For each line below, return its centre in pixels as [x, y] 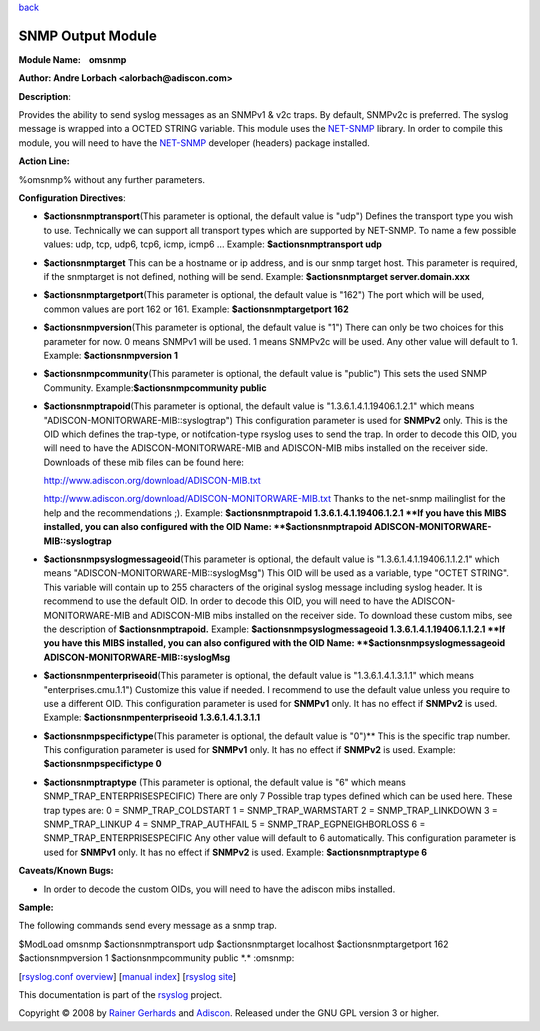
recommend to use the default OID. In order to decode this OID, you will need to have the [226, 601]
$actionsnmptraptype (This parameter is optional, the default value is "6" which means [225, 782]
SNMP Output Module [87, 35]
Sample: [36, 907]
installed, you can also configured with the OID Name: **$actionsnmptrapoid [208, 527]
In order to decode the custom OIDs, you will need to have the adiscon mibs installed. [219, 889]
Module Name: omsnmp [72, 59]
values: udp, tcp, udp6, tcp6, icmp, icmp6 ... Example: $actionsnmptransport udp [212, 244]
